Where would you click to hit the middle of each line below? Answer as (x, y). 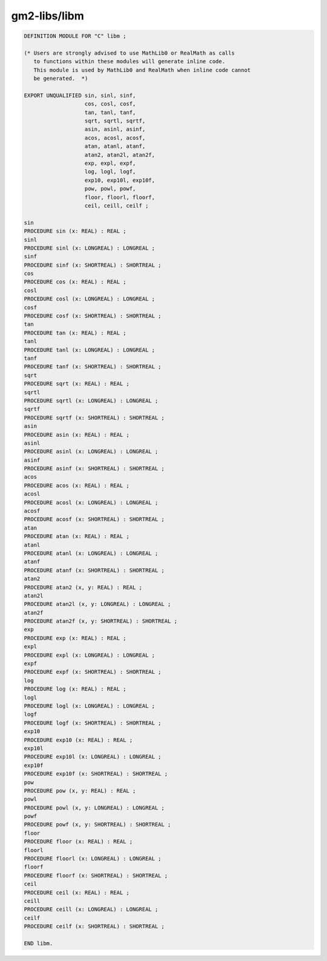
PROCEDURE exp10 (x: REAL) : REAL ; (78, 740)
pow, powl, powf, (110, 189)
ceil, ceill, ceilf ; (117, 205)
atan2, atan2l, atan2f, (120, 155)
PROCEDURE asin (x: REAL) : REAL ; (77, 434)
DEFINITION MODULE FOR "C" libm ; (75, 36)
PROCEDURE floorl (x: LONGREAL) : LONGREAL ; (93, 859)
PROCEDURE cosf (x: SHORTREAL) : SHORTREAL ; (93, 316)
